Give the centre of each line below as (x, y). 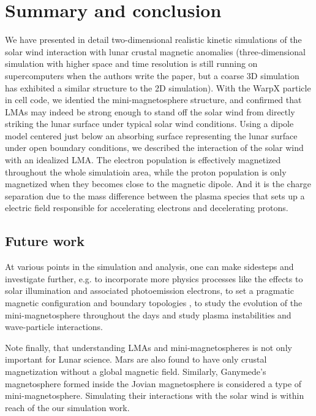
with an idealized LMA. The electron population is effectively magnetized (143, 160)
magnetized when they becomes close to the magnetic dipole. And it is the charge (158, 184)
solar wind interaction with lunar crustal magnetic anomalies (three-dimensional (155, 51)
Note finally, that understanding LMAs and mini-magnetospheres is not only (149, 347)
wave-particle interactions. (54, 327)
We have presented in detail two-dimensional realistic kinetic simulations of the (153, 40)
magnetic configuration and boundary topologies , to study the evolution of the (154, 303)
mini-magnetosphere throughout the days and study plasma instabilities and (148, 314)
